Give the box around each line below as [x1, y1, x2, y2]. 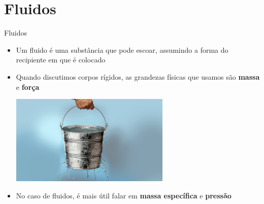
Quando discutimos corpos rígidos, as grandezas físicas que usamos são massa [16, 71, 260, 82]
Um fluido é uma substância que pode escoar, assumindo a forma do [16, 44, 228, 55]
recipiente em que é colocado [16, 54, 106, 65]
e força [16, 81, 40, 92]
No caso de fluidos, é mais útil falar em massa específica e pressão [16, 190, 232, 200]
